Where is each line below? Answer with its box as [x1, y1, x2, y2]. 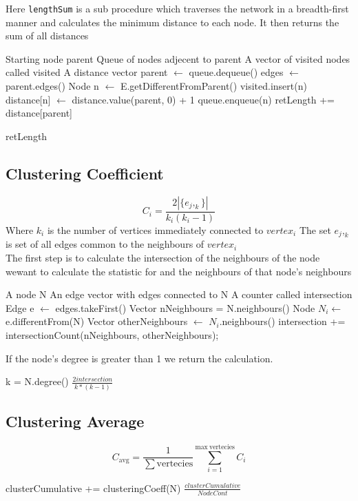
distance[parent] [6, 106, 72, 120]
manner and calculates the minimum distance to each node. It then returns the [6, 14, 339, 29]
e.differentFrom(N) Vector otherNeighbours [6, 314, 188, 328]
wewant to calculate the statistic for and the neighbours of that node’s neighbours [6, 264, 352, 278]
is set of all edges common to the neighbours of [6, 237, 204, 251]
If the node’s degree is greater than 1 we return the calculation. [6, 351, 273, 365]
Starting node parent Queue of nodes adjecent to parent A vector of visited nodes [6, 51, 350, 66]
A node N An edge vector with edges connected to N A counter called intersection [6, 287, 352, 302]
